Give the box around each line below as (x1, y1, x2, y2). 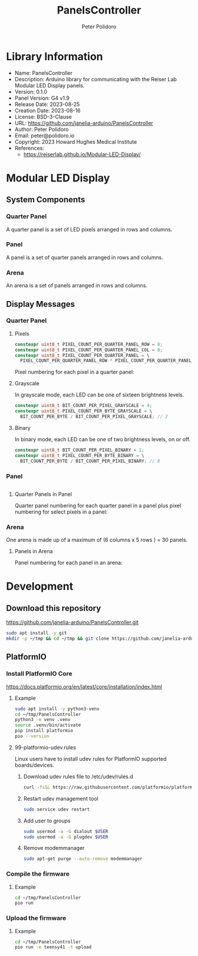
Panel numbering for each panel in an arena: (14, 559, 123, 566)
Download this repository (6, 603, 101, 613)
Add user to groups (23, 817, 71, 824)
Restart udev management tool (23, 795, 98, 802)
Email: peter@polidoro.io (14, 132, 75, 139)
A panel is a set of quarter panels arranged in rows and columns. (6, 254, 164, 261)
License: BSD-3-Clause (14, 113, 72, 120)
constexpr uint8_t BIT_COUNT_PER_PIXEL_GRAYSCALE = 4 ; (14, 403, 153, 409)
